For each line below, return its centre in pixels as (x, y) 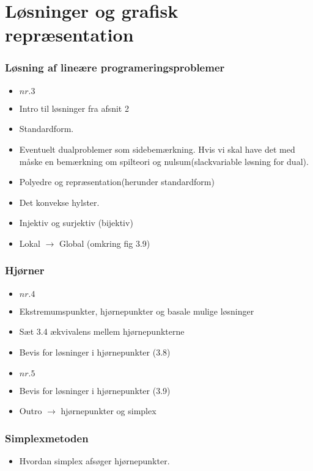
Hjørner (25, 270)
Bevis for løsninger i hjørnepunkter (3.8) (95, 352)
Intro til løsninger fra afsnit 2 (74, 108)
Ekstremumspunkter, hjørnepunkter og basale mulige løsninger (137, 311)
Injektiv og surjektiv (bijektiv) (76, 223)
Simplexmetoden (47, 438)
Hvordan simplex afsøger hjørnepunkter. (94, 460)
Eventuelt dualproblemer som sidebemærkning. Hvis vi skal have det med (157, 149)
